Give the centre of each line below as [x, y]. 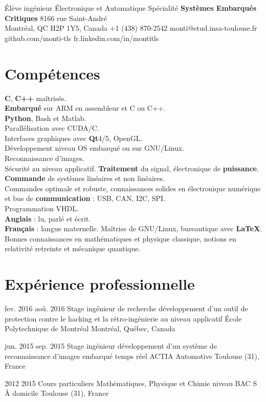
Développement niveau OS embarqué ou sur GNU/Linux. [95, 148]
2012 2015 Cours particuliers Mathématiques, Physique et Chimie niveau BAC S [131, 383]
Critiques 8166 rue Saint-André [56, 18]
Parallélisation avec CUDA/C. [52, 128]
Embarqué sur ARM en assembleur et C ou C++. [85, 108]
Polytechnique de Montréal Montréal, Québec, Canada [90, 328]
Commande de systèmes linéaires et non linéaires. [85, 178]
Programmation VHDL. [42, 208]
